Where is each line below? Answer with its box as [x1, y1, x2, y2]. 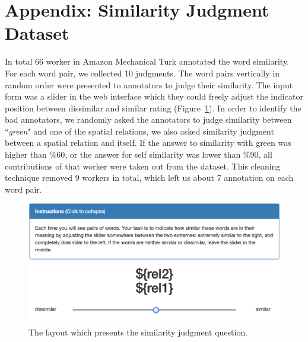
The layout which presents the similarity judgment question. [28, 325, 248, 338]
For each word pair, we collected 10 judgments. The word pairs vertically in [5, 66, 280, 79]
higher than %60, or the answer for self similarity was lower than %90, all [5, 148, 272, 161]
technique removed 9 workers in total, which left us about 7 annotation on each [5, 171, 294, 184]
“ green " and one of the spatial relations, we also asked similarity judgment [5, 124, 274, 137]
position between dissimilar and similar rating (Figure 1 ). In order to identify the [5, 101, 301, 114]
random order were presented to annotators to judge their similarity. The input [5, 78, 293, 91]
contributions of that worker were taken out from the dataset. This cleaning [5, 159, 281, 172]
